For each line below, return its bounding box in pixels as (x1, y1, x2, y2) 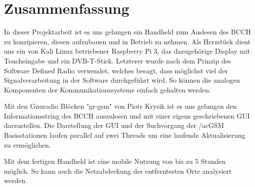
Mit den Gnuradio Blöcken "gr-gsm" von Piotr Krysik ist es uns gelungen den (4, 101, 237, 111)
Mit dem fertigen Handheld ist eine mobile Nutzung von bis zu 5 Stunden (4, 156, 226, 166)
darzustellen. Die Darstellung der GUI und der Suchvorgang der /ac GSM (4, 120, 224, 130)
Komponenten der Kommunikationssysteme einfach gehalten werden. (4, 84, 211, 94)
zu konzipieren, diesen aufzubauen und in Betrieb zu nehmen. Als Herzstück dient (4, 36, 251, 46)
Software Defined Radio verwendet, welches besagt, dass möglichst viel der (4, 65, 228, 75)
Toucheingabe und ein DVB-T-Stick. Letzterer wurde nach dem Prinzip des (4, 55, 231, 65)
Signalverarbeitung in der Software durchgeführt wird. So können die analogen (4, 75, 240, 85)
